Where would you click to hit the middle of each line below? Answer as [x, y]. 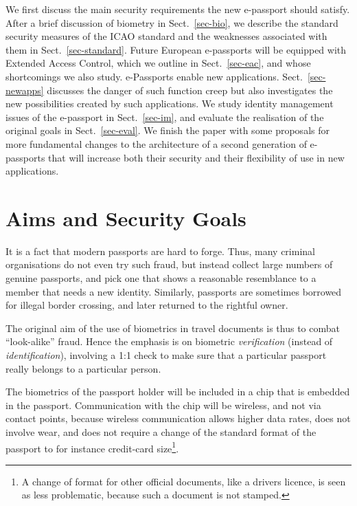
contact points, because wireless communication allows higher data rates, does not [178, 418]
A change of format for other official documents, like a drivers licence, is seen [184, 481]
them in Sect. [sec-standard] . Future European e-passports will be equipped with [176, 49]
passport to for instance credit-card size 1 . [92, 447]
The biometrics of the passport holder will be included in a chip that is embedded [178, 392]
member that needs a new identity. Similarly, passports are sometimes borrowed [174, 291]
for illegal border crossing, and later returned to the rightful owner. [147, 305]
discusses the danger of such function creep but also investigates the [190, 90]
